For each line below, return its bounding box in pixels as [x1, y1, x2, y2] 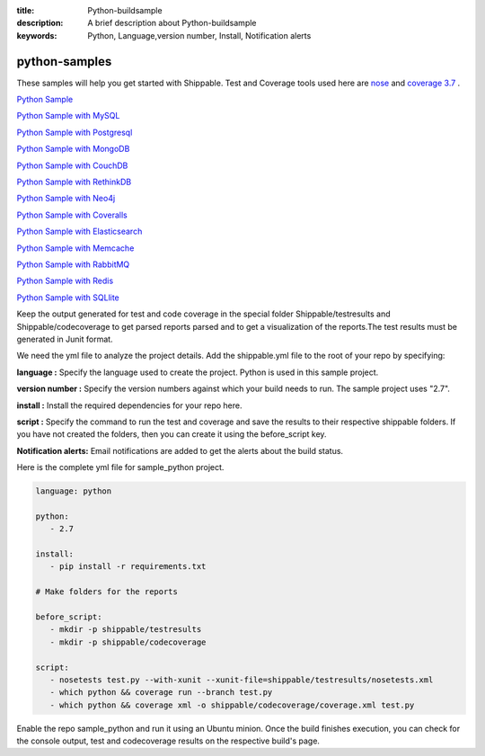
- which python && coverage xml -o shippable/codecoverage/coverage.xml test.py [49, 699, 415, 710]
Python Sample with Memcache [16, 243, 135, 253]
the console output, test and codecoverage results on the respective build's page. [16, 735, 321, 746]
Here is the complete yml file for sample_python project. [16, 462, 225, 473]
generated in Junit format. [16, 334, 113, 344]
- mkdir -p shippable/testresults [49, 625, 202, 635]
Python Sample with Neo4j [16, 193, 116, 204]
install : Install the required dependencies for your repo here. [16, 400, 242, 411]
